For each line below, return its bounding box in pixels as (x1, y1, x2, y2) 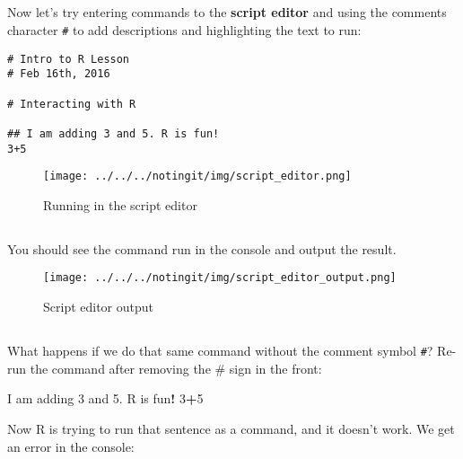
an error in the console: (7, 437, 135, 455)
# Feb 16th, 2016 (7, 67, 110, 81)
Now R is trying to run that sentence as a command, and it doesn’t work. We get (7, 419, 455, 437)
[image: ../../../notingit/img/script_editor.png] (43, 170, 352, 183)
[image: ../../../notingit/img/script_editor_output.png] (43, 271, 397, 285)
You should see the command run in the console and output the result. (7, 239, 397, 258)
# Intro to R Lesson (7, 52, 130, 66)
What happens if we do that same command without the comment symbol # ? (7, 341, 433, 360)
